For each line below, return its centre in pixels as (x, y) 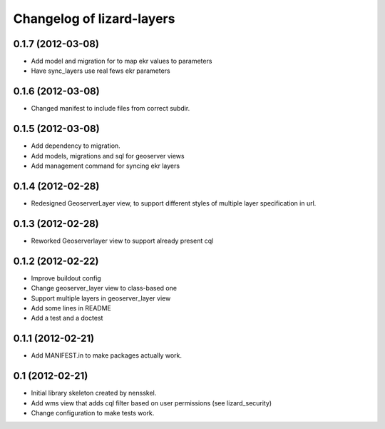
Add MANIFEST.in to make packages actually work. (106, 355)
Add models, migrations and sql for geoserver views (108, 156)
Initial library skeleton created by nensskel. (94, 393)
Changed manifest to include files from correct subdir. (111, 108)
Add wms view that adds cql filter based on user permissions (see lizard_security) (152, 403)
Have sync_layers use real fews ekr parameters (101, 71)
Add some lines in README (71, 308)
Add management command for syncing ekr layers (106, 166)
